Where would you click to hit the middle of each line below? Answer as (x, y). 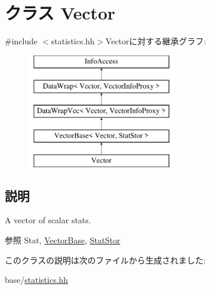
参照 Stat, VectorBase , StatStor (63, 240)
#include (21, 41)
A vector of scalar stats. (48, 220)
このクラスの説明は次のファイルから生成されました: (105, 260)
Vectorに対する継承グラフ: (156, 41)
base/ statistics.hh (36, 280)
